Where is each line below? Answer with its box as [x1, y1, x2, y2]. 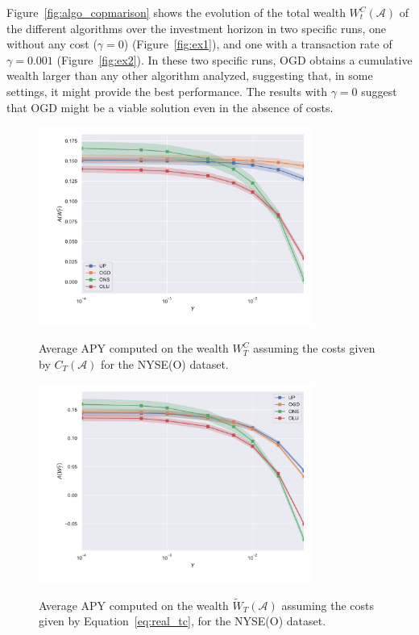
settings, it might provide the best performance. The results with [6, 82, 327, 99]
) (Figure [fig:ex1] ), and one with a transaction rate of [123, 36, 392, 52]
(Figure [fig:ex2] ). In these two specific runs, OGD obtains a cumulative [56, 51, 413, 68]
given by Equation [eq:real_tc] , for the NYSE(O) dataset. [39, 612, 326, 629]
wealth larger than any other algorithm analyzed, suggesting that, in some [6, 67, 373, 84]
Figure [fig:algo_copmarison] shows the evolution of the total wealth [6, 4, 346, 20]
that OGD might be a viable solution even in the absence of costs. [6, 98, 334, 115]
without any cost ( [6, 36, 97, 52]
